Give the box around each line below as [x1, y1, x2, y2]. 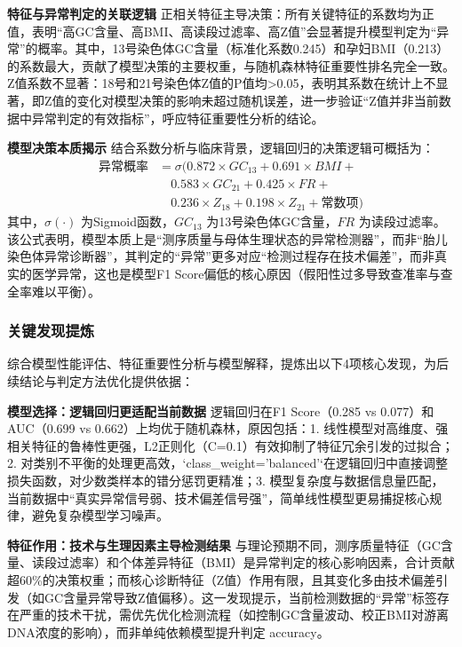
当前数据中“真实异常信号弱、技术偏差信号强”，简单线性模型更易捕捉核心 [7, 488, 430, 507]
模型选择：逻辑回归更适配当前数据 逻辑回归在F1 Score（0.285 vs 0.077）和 [7, 401, 434, 420]
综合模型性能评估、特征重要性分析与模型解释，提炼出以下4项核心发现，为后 [7, 354, 449, 373]
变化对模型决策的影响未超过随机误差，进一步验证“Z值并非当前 [76, 91, 439, 109]
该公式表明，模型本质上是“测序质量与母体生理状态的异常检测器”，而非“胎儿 [7, 229, 448, 248]
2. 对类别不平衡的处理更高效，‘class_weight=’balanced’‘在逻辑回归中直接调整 [7, 454, 448, 472]
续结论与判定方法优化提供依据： [7, 372, 194, 391]
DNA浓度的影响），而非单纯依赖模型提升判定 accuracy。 [7, 622, 330, 641]
